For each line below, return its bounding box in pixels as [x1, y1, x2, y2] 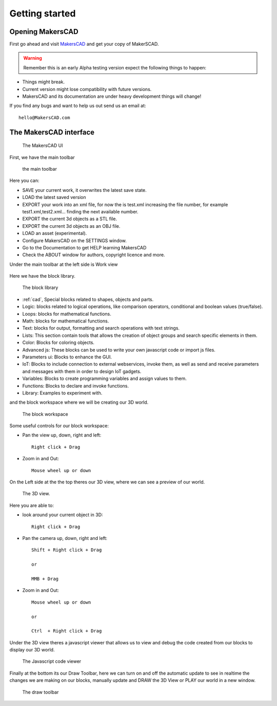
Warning [23, 55, 42, 61]
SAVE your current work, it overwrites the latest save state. [22, 187, 147, 193]
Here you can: [9, 177, 39, 184]
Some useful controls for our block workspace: [9, 423, 109, 429]
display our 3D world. [9, 647, 55, 653]
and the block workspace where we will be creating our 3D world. [9, 399, 149, 406]
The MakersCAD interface [9, 128, 95, 136]
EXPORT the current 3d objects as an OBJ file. [22, 223, 121, 229]
